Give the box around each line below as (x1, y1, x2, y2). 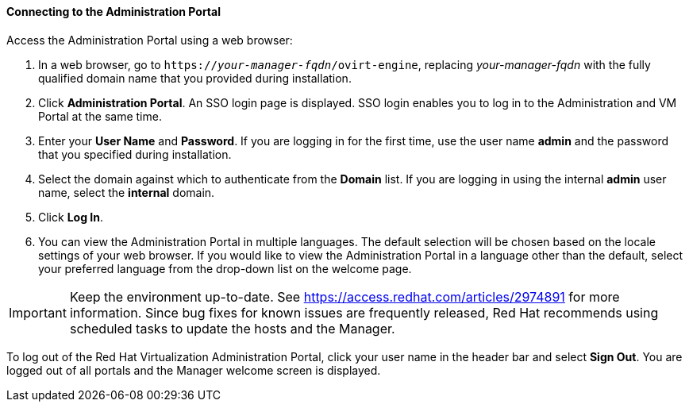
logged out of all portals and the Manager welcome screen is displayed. (6, 363, 381, 377)
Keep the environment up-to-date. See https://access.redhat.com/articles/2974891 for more (69, 288, 620, 305)
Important (9, 304, 67, 321)
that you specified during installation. (38, 147, 232, 161)
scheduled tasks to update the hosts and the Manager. (69, 320, 395, 337)
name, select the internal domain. (38, 185, 215, 199)
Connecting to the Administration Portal (6, 5, 221, 18)
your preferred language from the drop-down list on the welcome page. (38, 261, 412, 275)
